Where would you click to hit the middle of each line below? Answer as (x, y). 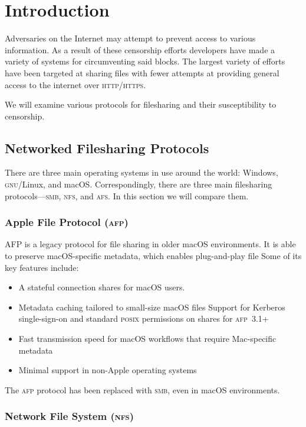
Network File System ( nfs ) (69, 416)
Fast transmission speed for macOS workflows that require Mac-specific (147, 339)
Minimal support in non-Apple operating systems (108, 370)
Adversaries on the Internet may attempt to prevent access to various (130, 38)
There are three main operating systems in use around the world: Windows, (142, 172)
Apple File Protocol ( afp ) (67, 222)
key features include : (42, 267)
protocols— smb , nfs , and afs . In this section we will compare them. (127, 195)
